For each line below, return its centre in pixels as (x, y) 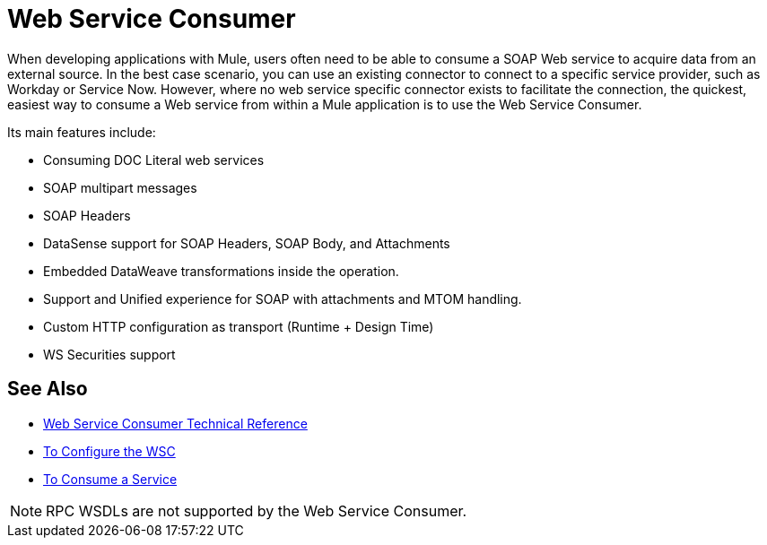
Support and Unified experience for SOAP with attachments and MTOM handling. (283, 298)
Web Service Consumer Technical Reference (175, 423)
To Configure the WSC (109, 451)
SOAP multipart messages (120, 187)
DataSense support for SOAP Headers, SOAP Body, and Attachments (247, 243)
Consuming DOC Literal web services (154, 160)
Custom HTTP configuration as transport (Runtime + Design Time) (239, 326)
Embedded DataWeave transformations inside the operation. (221, 271)
